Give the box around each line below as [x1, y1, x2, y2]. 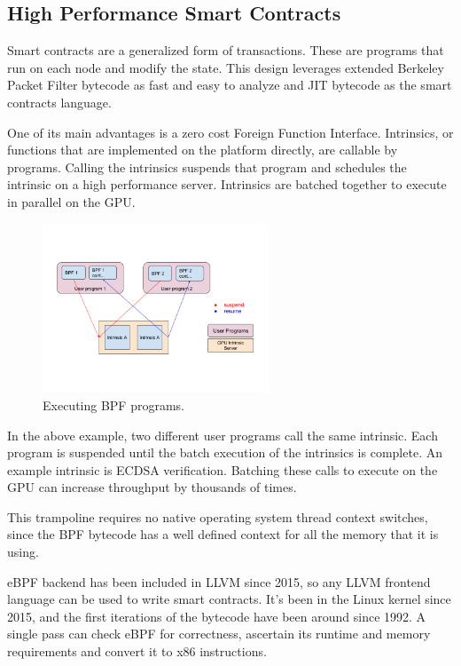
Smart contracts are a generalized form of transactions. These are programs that [7, 41, 444, 59]
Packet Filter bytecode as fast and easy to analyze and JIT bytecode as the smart [7, 75, 452, 94]
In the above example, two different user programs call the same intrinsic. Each [7, 425, 438, 444]
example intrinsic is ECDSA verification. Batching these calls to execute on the [7, 460, 438, 479]
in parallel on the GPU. [7, 192, 136, 210]
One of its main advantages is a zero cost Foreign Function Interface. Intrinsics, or [7, 123, 454, 141]
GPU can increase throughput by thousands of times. [7, 478, 297, 496]
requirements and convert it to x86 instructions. [7, 642, 267, 661]
